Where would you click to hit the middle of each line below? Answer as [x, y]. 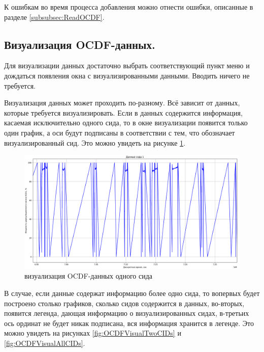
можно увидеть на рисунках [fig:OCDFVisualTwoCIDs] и [93, 333]
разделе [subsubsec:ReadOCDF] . [54, 17]
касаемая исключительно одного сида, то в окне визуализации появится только [126, 123]
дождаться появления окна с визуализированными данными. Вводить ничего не [127, 75]
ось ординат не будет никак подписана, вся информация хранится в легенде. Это [129, 323]
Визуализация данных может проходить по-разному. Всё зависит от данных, [122, 103]
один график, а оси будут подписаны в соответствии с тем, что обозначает [120, 132]
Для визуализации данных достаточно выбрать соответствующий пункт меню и [127, 65]
